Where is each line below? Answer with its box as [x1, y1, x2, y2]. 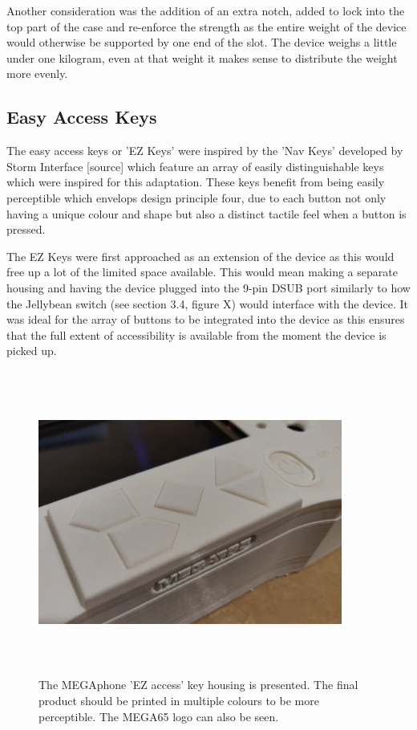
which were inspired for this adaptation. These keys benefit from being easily [6, 173, 385, 190]
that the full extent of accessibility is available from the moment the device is [6, 326, 387, 343]
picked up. [6, 342, 57, 359]
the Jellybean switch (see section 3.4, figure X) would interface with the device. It [6, 295, 408, 312]
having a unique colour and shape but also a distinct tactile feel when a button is [6, 205, 407, 222]
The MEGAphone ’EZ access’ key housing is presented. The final [38, 676, 358, 693]
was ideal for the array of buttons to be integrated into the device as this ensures [6, 311, 405, 328]
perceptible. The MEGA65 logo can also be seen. [38, 708, 279, 724]
